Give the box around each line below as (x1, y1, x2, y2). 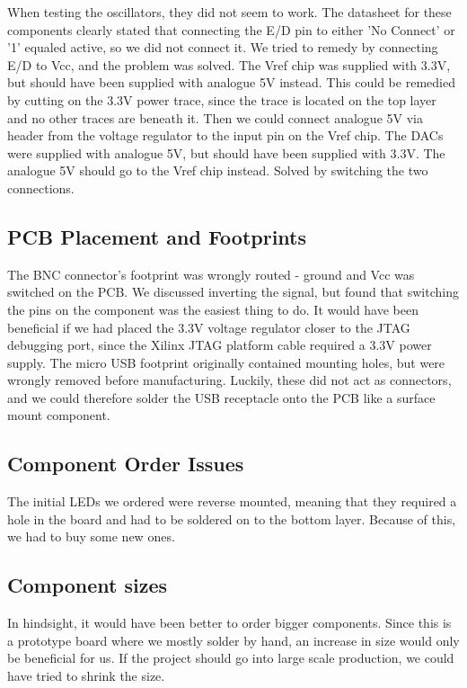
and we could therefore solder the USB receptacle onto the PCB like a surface (7, 388, 436, 407)
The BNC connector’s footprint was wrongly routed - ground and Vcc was (7, 264, 415, 283)
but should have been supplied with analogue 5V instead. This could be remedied (7, 73, 455, 92)
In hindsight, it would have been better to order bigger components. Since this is (7, 613, 452, 632)
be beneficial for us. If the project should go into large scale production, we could (7, 648, 454, 667)
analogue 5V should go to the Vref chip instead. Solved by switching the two (7, 161, 428, 180)
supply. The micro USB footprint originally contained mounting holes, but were (7, 353, 445, 371)
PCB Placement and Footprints (7, 222, 307, 250)
